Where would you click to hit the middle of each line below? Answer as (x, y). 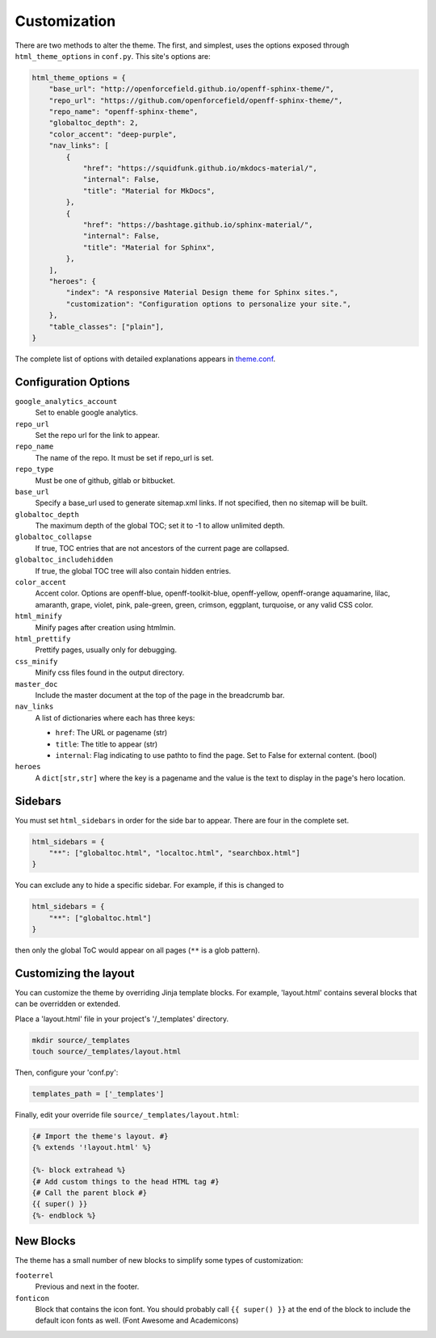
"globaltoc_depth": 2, (94, 123)
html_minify (38, 616)
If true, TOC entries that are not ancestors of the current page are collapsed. (162, 548)
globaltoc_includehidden (64, 560)
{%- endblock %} (64, 1215)
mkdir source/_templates (81, 1040)
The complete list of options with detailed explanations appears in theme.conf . (145, 359)
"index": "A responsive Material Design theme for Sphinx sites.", (202, 292)
